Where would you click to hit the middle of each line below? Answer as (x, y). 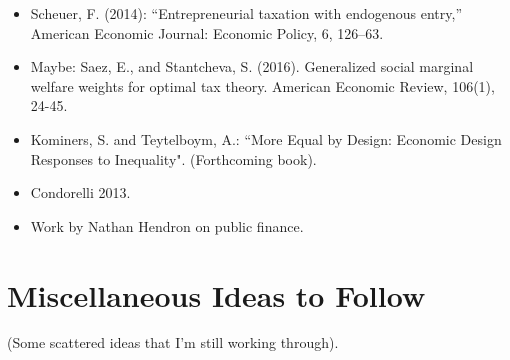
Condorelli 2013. (80, 192)
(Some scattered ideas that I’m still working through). (173, 342)
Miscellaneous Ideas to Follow (216, 294)
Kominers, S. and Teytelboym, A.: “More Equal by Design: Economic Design (266, 138)
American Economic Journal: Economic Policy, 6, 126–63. (207, 32)
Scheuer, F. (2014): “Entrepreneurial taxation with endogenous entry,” (246, 13)
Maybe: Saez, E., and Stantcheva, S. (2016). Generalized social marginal (252, 66)
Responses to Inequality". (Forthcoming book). (173, 158)
